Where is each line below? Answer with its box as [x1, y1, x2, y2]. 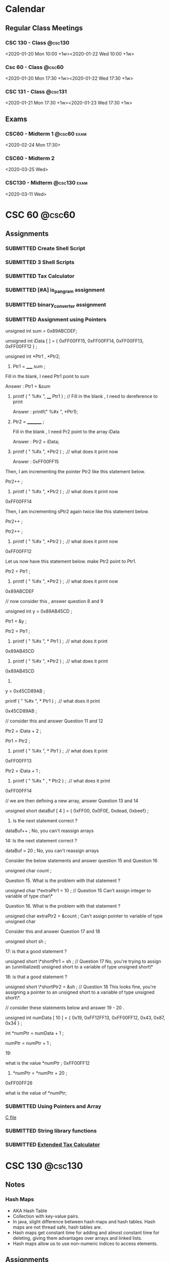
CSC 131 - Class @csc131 [5, 88, 67, 95]
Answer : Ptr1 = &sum [5, 383, 51, 389]
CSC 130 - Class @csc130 [5, 39, 70, 46]
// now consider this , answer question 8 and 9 [5, 598, 103, 604]
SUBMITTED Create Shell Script [5, 245, 86, 252]
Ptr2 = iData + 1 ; [5, 768, 41, 774]
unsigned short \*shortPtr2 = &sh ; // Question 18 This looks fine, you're [5, 983, 156, 990]
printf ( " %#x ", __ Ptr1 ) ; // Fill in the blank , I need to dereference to [12, 393, 158, 399]
